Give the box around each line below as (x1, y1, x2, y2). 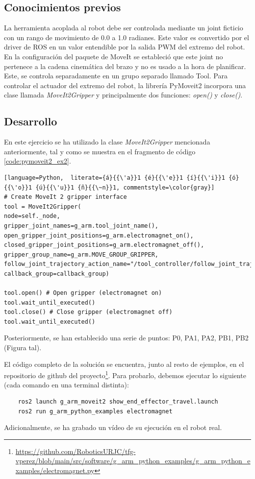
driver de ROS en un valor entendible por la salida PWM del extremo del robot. (4, 42, 245, 52)
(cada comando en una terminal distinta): (4, 380, 129, 390)
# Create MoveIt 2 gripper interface (4, 193, 127, 201)
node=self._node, (4, 213, 60, 220)
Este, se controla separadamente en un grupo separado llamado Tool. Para (4, 71, 228, 81)
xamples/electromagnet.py (15, 465, 95, 476)
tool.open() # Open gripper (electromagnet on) (4, 289, 162, 297)
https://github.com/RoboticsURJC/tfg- (15, 446, 136, 456)
